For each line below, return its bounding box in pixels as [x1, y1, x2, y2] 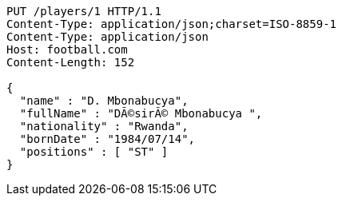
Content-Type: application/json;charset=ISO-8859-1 [6, 18, 337, 30]
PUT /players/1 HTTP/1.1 [6, 5, 161, 18]
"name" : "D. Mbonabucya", [19, 94, 189, 107]
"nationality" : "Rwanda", [19, 120, 189, 133]
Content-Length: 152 [6, 56, 135, 69]
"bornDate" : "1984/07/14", [19, 133, 196, 145]
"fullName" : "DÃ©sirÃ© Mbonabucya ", [19, 107, 263, 120]
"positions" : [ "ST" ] [19, 145, 169, 158]
